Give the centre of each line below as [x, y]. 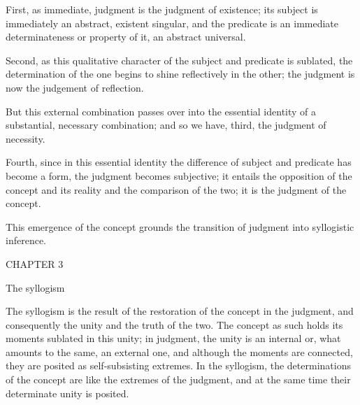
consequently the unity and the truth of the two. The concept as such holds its [174, 324]
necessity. [26, 138]
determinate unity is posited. [67, 393]
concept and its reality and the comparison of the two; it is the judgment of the [176, 189]
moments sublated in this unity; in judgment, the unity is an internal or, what [173, 338]
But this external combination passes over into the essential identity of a [161, 111]
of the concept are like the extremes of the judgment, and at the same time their [178, 379]
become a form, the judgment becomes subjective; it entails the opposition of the [179, 175]
